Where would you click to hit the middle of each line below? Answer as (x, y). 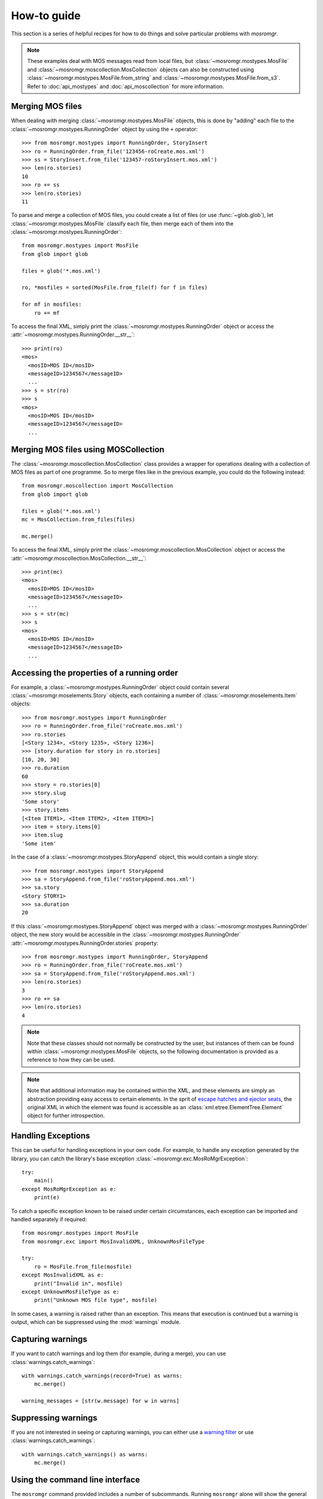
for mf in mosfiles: (52, 305)
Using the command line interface (76, 1480)
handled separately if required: (49, 1219)
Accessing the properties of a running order (95, 672)
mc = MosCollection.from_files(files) (79, 519)
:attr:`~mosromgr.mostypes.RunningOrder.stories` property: (85, 943)
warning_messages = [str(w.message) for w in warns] (100, 1401)
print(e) (47, 1197)
